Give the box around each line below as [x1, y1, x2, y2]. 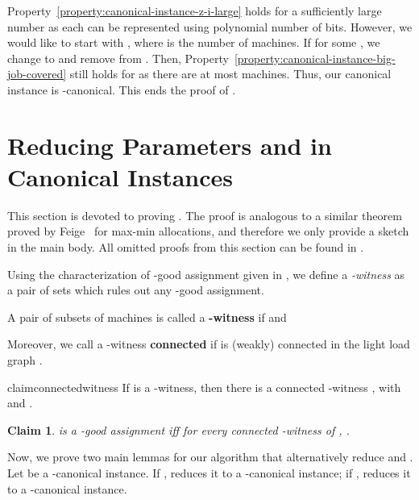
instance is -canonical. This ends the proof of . [7, 81, 236, 98]
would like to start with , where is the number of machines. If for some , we [7, 34, 380, 51]
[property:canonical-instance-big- [234, 49, 396, 66]
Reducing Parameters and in [7, 128, 332, 161]
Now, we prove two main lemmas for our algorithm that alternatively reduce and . [7, 448, 413, 465]
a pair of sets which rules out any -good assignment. [7, 281, 264, 298]
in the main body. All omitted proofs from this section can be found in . [7, 239, 364, 256]
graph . [7, 352, 43, 369]
